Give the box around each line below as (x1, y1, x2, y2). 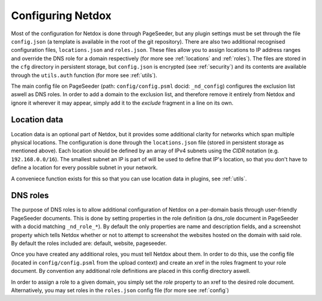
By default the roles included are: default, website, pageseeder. (11, 239, 167, 247)
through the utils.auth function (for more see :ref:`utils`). (11, 72, 157, 79)
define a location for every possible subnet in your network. (11, 164, 158, 171)
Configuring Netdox (11, 9, 112, 22)
